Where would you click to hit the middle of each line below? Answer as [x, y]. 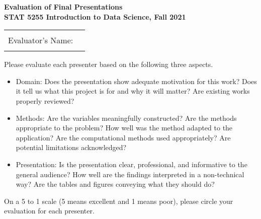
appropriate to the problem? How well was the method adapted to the [124, 128]
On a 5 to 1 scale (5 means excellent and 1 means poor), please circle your [119, 201]
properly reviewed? [45, 100]
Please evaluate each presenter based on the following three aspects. [109, 64]
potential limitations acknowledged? [71, 147]
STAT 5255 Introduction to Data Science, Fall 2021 [95, 16]
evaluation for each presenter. [49, 211]
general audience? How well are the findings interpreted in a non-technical [130, 174]
